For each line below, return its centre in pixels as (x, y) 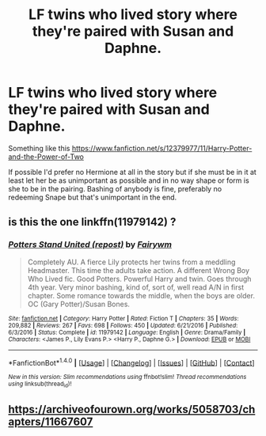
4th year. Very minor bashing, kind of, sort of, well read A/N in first (135, 287)
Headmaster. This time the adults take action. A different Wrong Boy (139, 270)
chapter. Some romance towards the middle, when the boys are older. (141, 295)
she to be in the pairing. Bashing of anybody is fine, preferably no (115, 188)
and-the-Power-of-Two (46, 157)
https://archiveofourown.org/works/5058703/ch (132, 409)
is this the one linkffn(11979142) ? (92, 222)
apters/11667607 (51, 422)
